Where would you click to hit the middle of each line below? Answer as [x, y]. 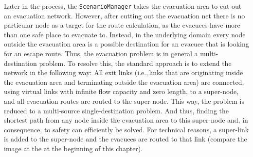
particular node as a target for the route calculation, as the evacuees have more [122, 25]
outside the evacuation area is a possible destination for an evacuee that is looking [126, 44]
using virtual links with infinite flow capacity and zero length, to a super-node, [121, 91]
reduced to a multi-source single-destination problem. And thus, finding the [117, 110]
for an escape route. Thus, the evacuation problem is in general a [101, 54]
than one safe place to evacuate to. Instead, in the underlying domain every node [125, 34]
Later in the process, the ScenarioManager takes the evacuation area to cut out [123, 6]
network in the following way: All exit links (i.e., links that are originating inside [124, 72]
